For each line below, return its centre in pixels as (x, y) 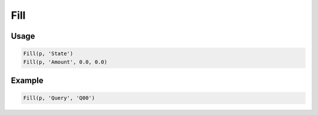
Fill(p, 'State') (48, 54)
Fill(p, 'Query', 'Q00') (59, 98)
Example (27, 80)
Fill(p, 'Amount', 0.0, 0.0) (65, 62)
